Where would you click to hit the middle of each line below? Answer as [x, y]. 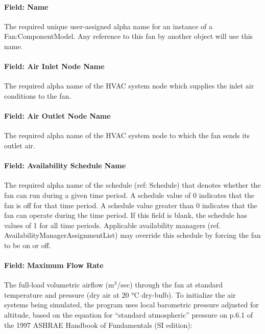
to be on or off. [28, 245]
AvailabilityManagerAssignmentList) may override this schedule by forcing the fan [132, 235]
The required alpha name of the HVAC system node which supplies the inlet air [129, 86]
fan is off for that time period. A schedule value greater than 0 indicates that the [131, 205]
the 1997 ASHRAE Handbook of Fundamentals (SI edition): [98, 325]
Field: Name [26, 6]
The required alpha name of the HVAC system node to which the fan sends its [127, 135]
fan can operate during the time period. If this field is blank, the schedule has [126, 215]
